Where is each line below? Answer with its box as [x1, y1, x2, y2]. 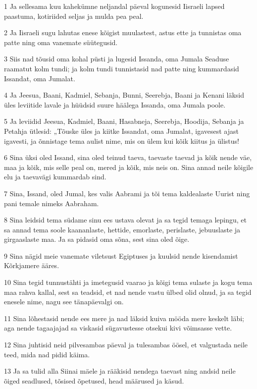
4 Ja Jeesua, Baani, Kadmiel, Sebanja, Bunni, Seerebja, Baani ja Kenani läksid [4, 90, 244, 100]
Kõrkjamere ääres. [4, 260, 59, 271]
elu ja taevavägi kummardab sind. [4, 171, 106, 182]
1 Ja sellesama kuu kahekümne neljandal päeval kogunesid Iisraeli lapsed [4, 1, 225, 11]
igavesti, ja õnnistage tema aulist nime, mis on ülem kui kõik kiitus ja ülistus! [4, 135, 239, 146]
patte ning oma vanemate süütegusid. [4, 37, 118, 47]
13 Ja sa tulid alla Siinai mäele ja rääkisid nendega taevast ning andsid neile [4, 366, 236, 376]
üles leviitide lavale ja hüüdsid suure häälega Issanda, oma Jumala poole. [4, 99, 226, 110]
